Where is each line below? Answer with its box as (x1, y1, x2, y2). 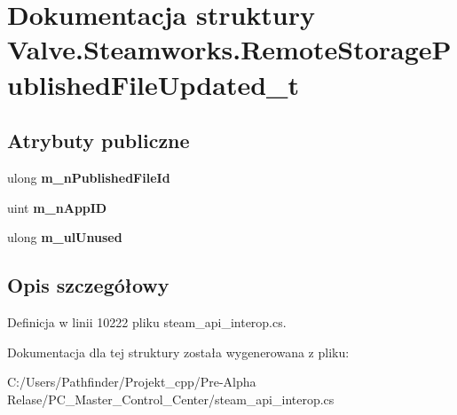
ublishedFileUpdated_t (7, 66, 299, 102)
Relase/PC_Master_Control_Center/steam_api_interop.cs (7, 389, 335, 408)
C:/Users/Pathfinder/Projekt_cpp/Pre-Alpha (7, 372, 256, 391)
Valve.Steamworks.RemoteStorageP (7, 31, 452, 67)
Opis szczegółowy (7, 271, 169, 299)
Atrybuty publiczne (7, 127, 190, 154)
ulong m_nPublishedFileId (7, 168, 170, 186)
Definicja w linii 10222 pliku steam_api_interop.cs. (7, 312, 287, 331)
